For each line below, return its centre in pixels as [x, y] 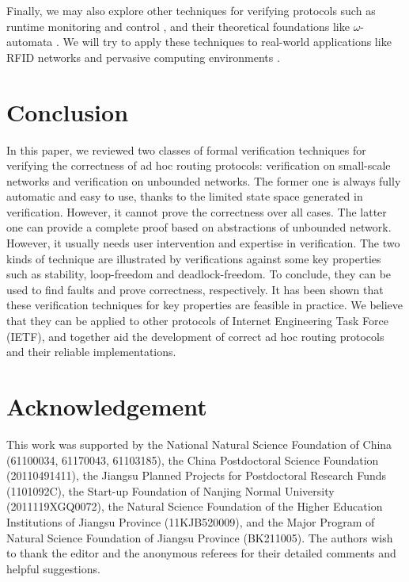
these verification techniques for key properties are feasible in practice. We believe [205, 305]
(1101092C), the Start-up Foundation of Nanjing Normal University [170, 490]
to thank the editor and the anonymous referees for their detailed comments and [201, 553]
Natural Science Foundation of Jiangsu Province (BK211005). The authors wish [200, 537]
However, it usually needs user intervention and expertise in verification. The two [203, 243]
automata [30, 42]
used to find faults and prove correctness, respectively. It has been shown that [195, 289]
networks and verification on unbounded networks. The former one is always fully [204, 180]
